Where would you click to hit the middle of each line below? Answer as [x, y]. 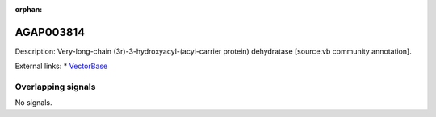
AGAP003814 [50, 32]
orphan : [29, 9]
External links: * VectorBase [61, 66]
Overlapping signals [55, 87]
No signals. [34, 103]
